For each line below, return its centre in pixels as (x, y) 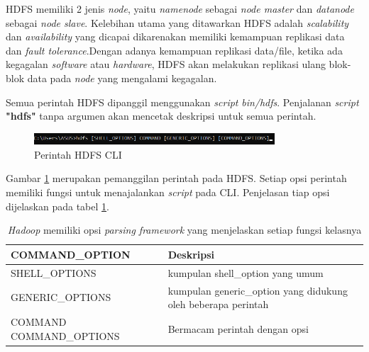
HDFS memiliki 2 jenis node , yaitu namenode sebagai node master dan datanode (180, 8)
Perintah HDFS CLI (78, 154)
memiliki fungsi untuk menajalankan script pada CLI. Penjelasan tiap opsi (168, 192)
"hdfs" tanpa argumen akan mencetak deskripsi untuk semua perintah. (161, 116)
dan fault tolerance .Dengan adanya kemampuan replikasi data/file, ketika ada (174, 50)
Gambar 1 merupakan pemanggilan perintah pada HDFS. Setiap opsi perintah (176, 178)
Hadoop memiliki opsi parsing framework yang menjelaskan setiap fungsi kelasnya (184, 230)
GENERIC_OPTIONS (61, 297)
